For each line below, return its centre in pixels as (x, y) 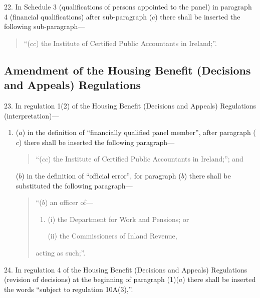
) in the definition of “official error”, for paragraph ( (101, 175)
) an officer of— (69, 202)
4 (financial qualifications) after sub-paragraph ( (78, 16)
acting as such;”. (61, 252)
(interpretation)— (32, 115)
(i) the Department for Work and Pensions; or (118, 219)
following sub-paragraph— (45, 26)
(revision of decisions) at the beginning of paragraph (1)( (91, 279)
